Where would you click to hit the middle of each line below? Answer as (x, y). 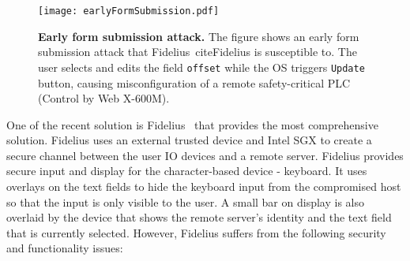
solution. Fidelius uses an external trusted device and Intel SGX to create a (189, 140)
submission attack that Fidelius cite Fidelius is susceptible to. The (197, 52)
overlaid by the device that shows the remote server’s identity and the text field (199, 217)
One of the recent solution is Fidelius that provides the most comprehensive (192, 124)
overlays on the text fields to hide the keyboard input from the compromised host (204, 186)
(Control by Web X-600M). (104, 98)
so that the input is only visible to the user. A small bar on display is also (185, 201)
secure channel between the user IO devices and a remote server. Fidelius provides (205, 155)
